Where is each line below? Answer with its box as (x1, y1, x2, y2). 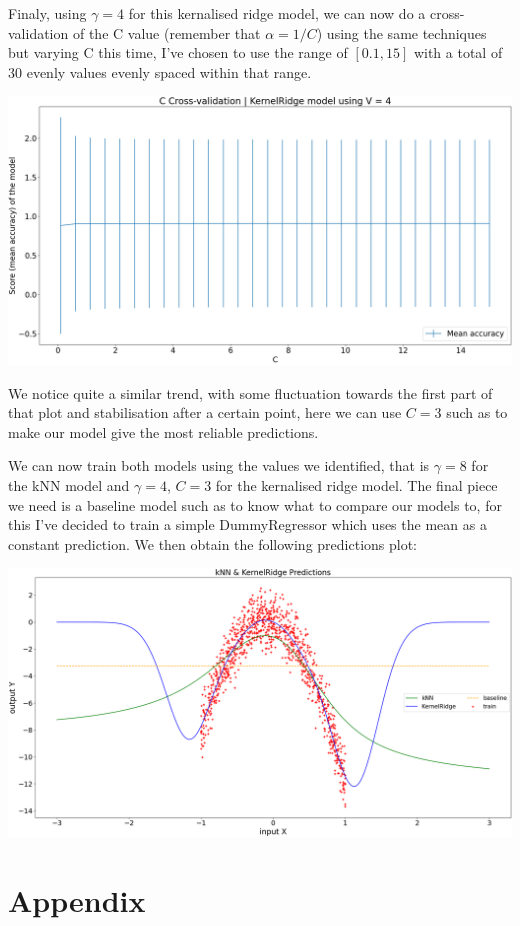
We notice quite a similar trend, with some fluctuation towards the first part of (8, 382, 493, 403)
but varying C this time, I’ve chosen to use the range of (8, 42, 348, 63)
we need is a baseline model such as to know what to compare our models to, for (8, 494, 502, 515)
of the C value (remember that (72, 22, 261, 43)
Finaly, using (8, 3, 87, 23)
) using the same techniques (316, 22, 487, 43)
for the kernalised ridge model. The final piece (215, 475, 498, 496)
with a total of (413, 42, 503, 63)
